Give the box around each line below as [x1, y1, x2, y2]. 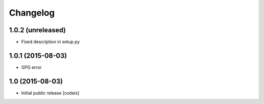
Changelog [9, 7, 55, 18]
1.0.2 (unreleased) [9, 26, 66, 34]
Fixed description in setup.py [21, 39, 80, 45]
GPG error [21, 64, 42, 70]
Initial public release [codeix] [21, 90, 80, 96]
